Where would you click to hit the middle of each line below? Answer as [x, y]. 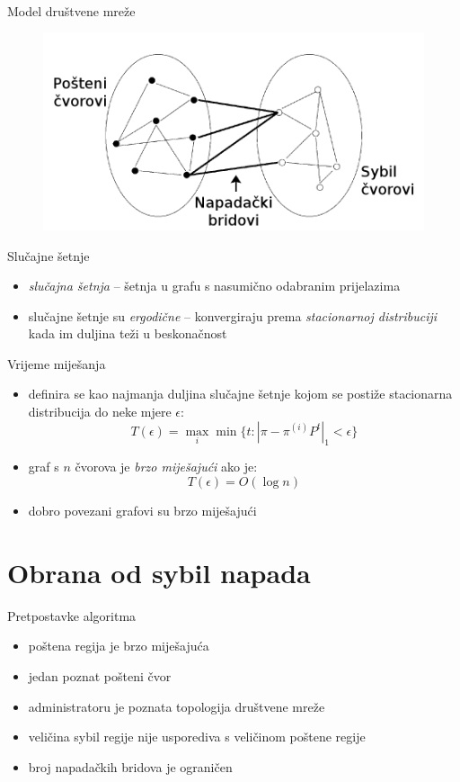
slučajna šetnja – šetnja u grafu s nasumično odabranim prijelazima [214, 286]
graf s [44, 467]
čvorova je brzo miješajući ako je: [166, 467]
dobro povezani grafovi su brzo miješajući [142, 511]
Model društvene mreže [71, 11]
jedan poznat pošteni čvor [100, 675]
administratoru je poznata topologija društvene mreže [177, 706]
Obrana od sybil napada [159, 572]
